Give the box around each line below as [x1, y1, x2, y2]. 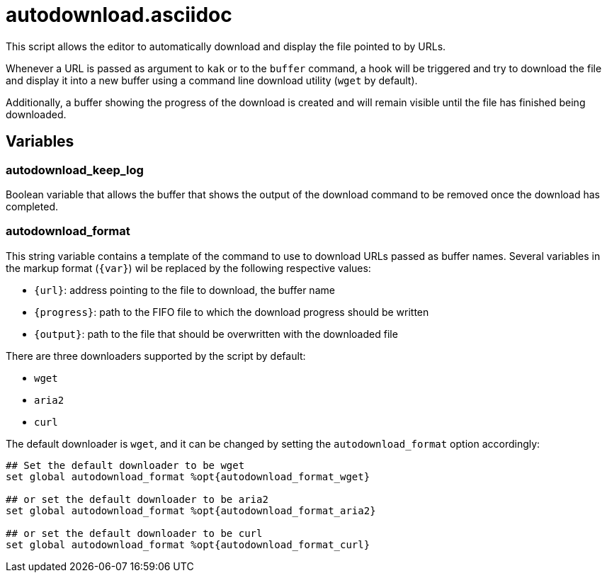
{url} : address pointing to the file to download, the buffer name [34, 283, 335, 296]
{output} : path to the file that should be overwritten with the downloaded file [34, 327, 398, 340]
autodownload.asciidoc [6, 3, 232, 27]
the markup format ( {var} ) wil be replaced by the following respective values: [6, 261, 371, 274]
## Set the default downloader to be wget [6, 459, 245, 471]
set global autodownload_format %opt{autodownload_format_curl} [6, 538, 370, 550]
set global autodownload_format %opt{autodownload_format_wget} [6, 470, 370, 482]
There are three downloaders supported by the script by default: [6, 349, 306, 362]
